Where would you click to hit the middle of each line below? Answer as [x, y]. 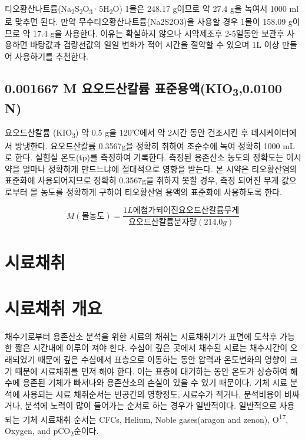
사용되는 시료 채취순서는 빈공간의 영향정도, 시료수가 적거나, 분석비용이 [152, 394]
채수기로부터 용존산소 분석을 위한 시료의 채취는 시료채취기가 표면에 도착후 [141, 336]
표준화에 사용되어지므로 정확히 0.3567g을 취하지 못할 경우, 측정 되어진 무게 [142, 180]
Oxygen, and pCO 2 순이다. [52, 432]
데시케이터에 [274, 132]
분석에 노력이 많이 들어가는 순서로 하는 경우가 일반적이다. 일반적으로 [151, 405]
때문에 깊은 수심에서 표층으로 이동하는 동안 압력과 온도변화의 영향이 [163, 359]
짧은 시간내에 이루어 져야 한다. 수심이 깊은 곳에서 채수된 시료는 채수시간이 [151, 348]
